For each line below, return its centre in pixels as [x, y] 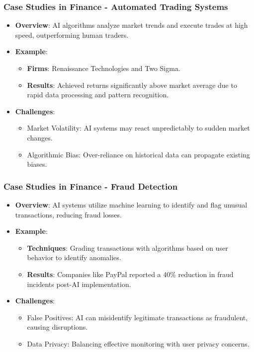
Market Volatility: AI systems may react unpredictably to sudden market [138, 128]
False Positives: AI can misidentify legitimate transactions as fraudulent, [137, 317]
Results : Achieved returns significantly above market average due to [132, 85]
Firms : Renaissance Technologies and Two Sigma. [104, 68]
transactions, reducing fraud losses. [68, 214]
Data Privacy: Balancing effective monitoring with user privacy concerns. [138, 343]
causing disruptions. [57, 327]
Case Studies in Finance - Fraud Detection [91, 186]
